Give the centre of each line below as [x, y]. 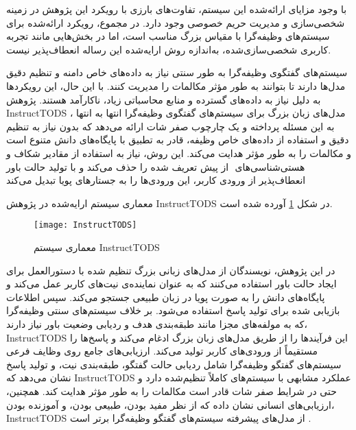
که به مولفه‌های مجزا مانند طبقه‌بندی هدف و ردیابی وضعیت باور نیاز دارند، [157, 323]
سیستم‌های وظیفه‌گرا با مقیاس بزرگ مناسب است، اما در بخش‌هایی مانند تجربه [168, 36]
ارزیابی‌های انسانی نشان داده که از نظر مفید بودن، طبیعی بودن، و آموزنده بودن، [170, 404]
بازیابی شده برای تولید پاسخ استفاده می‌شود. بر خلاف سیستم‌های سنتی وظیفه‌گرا [173, 310]
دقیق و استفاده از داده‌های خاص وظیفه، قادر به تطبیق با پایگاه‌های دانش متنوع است [178, 140]
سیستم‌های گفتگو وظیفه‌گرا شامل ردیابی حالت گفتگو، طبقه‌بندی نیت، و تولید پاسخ [174, 364]
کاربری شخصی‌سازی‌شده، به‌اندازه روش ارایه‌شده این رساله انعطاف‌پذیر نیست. [169, 49]
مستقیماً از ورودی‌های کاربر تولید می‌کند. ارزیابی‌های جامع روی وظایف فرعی [162, 351]
